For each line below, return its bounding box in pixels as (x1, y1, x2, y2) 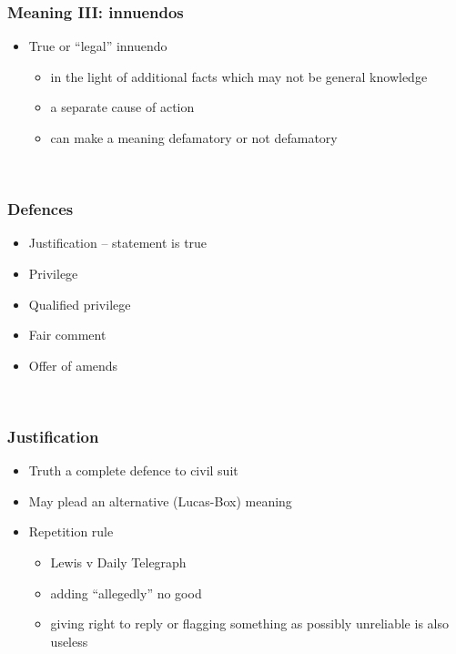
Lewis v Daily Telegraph (50, 552, 187, 571)
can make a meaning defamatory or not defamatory (50, 128, 338, 147)
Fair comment (28, 325, 106, 344)
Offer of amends (28, 355, 118, 374)
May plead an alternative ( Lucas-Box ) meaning (28, 491, 292, 510)
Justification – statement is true (28, 233, 208, 252)
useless (50, 631, 88, 650)
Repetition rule (28, 522, 114, 541)
